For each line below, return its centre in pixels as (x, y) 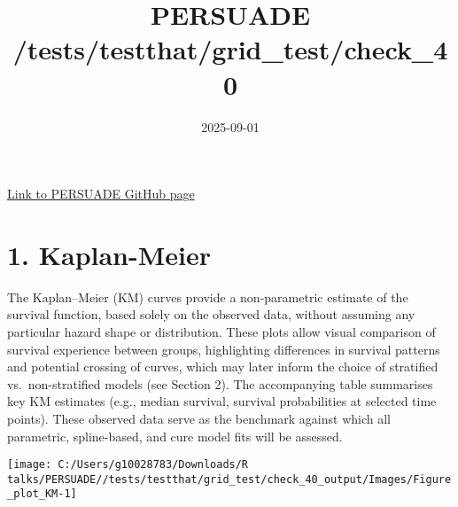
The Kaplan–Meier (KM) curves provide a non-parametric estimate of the (208, 296)
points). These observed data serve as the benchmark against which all (199, 418)
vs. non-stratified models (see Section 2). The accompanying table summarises (220, 383)
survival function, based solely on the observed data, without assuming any (211, 314)
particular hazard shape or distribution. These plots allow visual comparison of (221, 331)
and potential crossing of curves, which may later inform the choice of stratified (223, 367)
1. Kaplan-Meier (109, 254)
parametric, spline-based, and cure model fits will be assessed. (175, 436)
